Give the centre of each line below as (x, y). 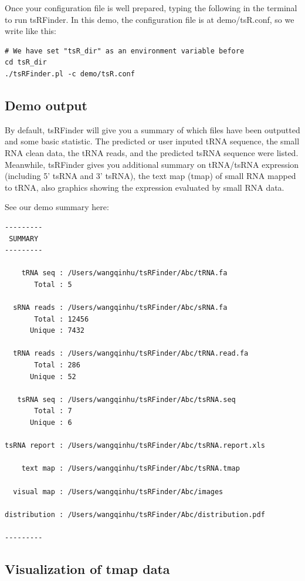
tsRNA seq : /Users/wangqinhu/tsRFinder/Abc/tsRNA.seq (126, 399)
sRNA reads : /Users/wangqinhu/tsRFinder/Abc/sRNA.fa (120, 308)
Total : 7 (53, 411)
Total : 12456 (62, 319)
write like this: (31, 31)
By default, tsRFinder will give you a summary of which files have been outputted (152, 129)
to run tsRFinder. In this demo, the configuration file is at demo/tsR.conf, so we (150, 19)
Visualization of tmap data (87, 568)
